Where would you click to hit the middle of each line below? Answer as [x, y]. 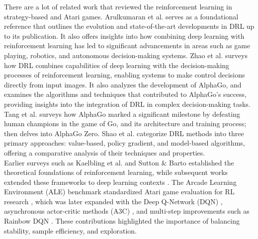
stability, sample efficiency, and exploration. [70, 230]
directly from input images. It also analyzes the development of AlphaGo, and [123, 84]
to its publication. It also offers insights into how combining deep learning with [124, 36]
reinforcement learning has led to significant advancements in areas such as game [127, 45]
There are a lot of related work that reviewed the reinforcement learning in [118, 6]
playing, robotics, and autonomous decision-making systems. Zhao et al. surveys [126, 55]
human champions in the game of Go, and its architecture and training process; [125, 123]
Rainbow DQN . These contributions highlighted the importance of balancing [122, 221]
